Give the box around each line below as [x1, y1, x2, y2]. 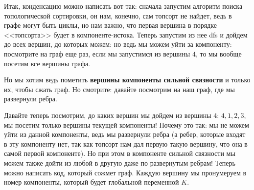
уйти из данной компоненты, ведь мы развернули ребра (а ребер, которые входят [4, 129, 246, 139]
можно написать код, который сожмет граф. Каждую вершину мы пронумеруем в [4, 167, 247, 177]
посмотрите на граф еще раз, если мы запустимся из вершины [4, 48, 190, 58]
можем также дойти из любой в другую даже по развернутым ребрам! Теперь [4, 157, 235, 168]
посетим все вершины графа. [4, 58, 91, 68]
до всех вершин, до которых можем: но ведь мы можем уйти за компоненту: [4, 39, 232, 49]
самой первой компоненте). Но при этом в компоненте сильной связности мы [4, 148, 235, 158]
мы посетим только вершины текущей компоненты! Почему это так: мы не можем [4, 119, 249, 130]
